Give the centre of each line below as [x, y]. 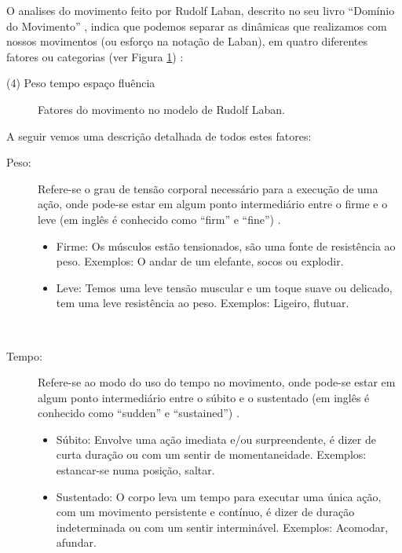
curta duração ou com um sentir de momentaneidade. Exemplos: [211, 454]
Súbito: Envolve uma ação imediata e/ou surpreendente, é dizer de [216, 439]
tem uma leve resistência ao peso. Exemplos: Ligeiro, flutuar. [203, 303]
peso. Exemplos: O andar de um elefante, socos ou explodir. [200, 261]
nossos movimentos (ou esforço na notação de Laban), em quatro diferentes [187, 41]
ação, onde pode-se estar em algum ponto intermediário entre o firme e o [213, 204]
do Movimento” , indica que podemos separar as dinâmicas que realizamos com [197, 26]
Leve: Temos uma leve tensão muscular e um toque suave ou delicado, [224, 287]
